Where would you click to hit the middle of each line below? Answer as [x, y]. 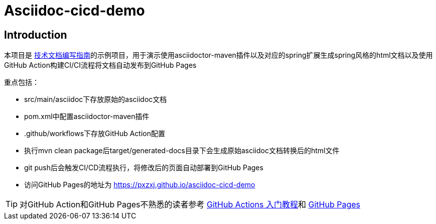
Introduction [36, 35]
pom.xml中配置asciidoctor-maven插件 [87, 117]
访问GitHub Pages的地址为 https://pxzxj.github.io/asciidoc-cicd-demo [140, 185]
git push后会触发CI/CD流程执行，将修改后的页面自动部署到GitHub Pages [144, 168]
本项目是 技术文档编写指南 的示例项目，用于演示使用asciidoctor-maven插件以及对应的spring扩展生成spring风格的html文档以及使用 [219, 55]
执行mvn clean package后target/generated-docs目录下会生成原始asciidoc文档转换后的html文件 [182, 151]
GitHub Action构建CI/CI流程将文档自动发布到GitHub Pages [100, 65]
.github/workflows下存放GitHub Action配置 [95, 134]
